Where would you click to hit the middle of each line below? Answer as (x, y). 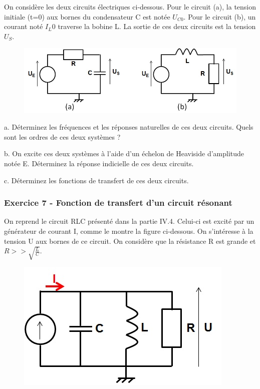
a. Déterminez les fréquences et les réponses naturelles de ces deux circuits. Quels (129, 127)
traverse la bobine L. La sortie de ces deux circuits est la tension (157, 26)
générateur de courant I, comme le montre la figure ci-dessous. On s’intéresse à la (129, 231)
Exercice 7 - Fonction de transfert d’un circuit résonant (118, 203)
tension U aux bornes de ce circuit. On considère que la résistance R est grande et (130, 241)
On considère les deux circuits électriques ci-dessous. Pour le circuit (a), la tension (130, 7)
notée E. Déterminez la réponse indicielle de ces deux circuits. (99, 163)
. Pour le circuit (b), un (220, 16)
